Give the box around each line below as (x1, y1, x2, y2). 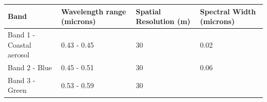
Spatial (136, 6, 161, 16)
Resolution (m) (136, 16, 190, 27)
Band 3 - (8, 74, 35, 85)
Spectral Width (200, 6, 256, 16)
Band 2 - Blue (8, 62, 52, 72)
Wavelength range (61, 6, 126, 16)
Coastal (8, 39, 31, 50)
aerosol (8, 49, 30, 60)
